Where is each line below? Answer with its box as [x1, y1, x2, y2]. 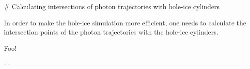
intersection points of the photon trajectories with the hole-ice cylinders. [4, 27, 219, 37]
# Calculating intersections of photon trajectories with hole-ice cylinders [4, 1, 219, 11]
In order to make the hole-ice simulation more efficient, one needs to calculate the [4, 17, 246, 27]
